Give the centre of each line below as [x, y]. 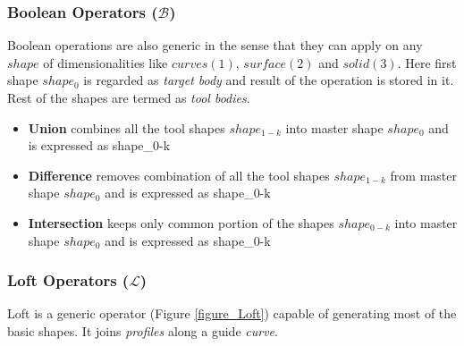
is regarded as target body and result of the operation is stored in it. [269, 80]
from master [423, 175]
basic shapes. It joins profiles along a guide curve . [143, 330]
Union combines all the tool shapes [127, 127]
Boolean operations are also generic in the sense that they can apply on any [215, 45]
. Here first [427, 62]
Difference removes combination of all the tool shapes [179, 175]
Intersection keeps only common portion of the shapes [181, 222]
